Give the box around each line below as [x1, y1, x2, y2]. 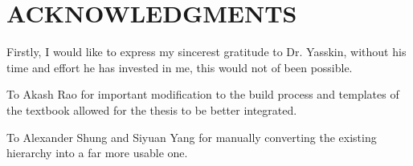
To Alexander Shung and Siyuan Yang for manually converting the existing [6, 128, 377, 145]
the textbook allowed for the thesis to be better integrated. [6, 101, 297, 118]
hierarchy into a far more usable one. [6, 144, 188, 161]
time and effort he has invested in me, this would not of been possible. [6, 59, 353, 75]
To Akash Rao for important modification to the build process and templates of [6, 86, 399, 103]
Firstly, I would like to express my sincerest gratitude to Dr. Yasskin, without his [6, 43, 407, 60]
